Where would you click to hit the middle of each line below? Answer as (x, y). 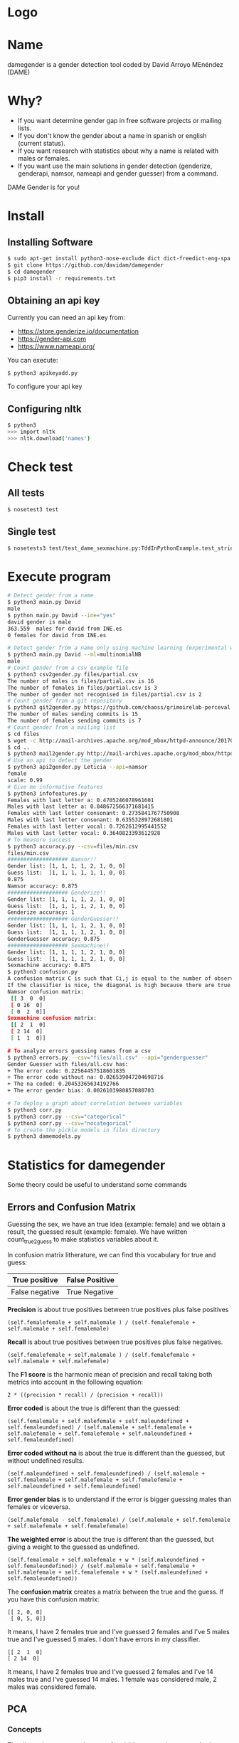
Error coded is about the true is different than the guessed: (94, 1408)
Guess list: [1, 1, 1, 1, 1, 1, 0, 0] (67, 873)
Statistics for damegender (86, 1165)
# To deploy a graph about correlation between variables (95, 1104)
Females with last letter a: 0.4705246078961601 (81, 800)
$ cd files (23, 734)
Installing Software (50, 242)
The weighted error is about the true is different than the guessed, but (111, 1539)
